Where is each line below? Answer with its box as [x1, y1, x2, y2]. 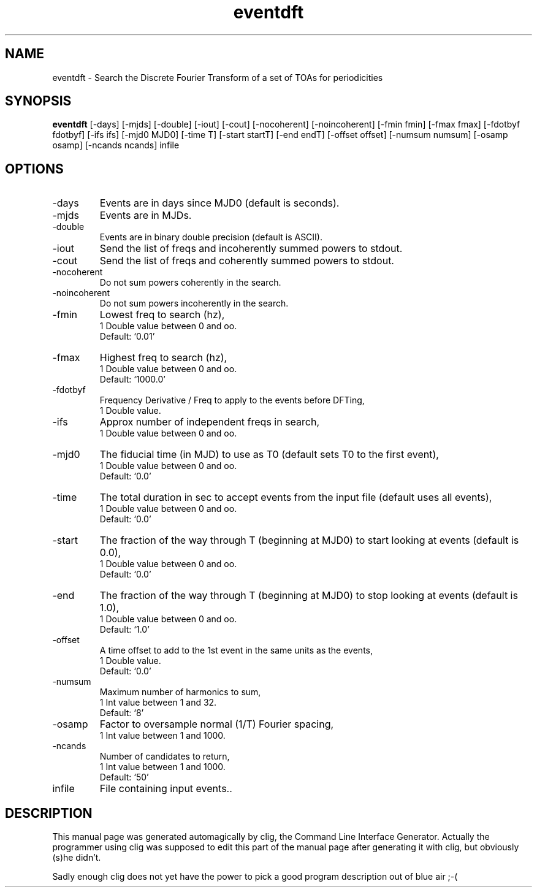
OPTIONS [5, 161, 64, 177]
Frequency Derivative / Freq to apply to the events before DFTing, [99, 395, 365, 406]
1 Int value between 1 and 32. [99, 697, 217, 708]
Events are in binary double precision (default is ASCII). [99, 232, 322, 243]
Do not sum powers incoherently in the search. [99, 298, 289, 309]
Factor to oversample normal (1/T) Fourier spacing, [99, 718, 334, 731]
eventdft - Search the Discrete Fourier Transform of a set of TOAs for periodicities [52, 72, 383, 83]
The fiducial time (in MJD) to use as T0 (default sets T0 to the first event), [99, 448, 439, 461]
